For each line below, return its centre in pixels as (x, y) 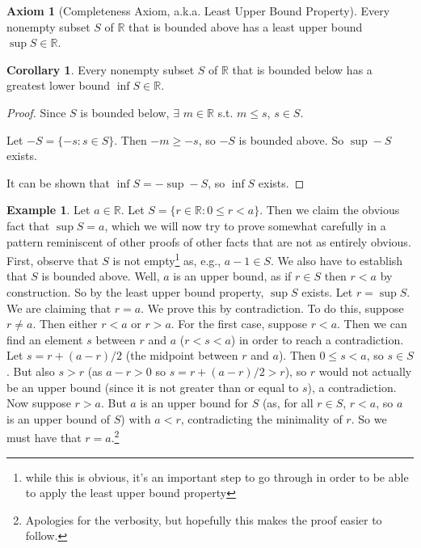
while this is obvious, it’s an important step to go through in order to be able (217, 476)
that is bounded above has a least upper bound (246, 26)
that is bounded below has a (302, 69)
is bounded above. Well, (101, 276)
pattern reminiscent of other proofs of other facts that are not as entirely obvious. (209, 241)
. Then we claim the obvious (330, 210)
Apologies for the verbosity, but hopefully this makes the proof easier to (204, 519)
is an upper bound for (194, 403)
